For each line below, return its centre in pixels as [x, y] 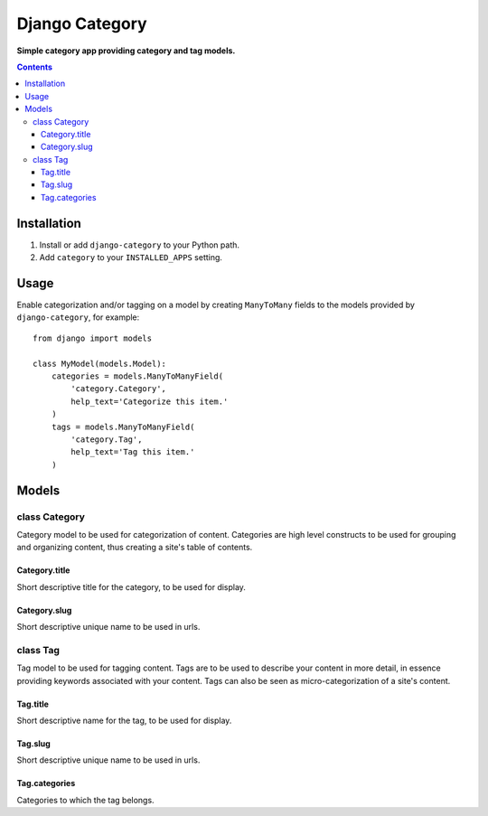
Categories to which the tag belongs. [85, 800]
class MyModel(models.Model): [100, 363]
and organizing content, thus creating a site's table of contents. [135, 548]
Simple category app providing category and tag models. [126, 51]
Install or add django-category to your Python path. [139, 245]
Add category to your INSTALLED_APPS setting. [131, 258]
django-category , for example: [78, 317]
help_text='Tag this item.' [133, 452]
